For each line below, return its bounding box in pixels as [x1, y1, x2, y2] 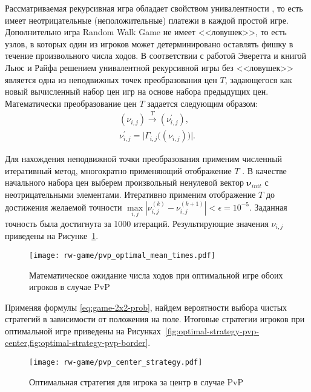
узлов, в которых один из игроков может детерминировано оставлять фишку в [5, 37, 293, 50]
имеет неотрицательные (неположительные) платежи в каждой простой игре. [5, 13, 289, 26]
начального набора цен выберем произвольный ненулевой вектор [5, 176, 244, 189]
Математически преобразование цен [5, 96, 137, 109]
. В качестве [242, 164, 287, 177]
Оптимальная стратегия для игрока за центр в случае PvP [29, 375, 244, 388]
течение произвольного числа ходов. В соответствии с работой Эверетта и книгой [5, 49, 307, 62]
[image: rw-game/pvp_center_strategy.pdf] [29, 358, 203, 367]
